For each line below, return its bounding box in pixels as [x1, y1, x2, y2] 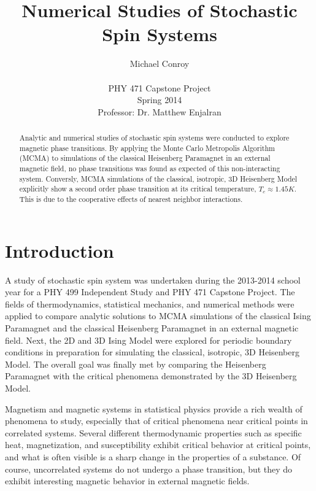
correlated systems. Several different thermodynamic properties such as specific [5, 426, 302, 439]
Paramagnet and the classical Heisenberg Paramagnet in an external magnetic [5, 321, 299, 334]
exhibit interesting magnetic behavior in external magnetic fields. [5, 474, 250, 487]
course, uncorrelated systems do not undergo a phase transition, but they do [5, 462, 293, 475]
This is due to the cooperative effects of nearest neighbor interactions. [19, 194, 243, 204]
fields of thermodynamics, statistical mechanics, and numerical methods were [5, 297, 295, 310]
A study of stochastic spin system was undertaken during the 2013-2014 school [5, 273, 301, 286]
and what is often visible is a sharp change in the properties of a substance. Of [5, 450, 301, 463]
